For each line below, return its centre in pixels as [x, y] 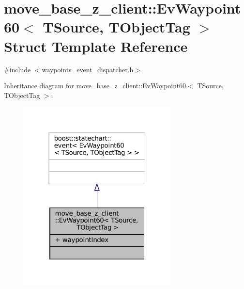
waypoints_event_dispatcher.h [88, 69]
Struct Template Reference [96, 46]
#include [17, 69]
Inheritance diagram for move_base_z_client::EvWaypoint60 [95, 86]
